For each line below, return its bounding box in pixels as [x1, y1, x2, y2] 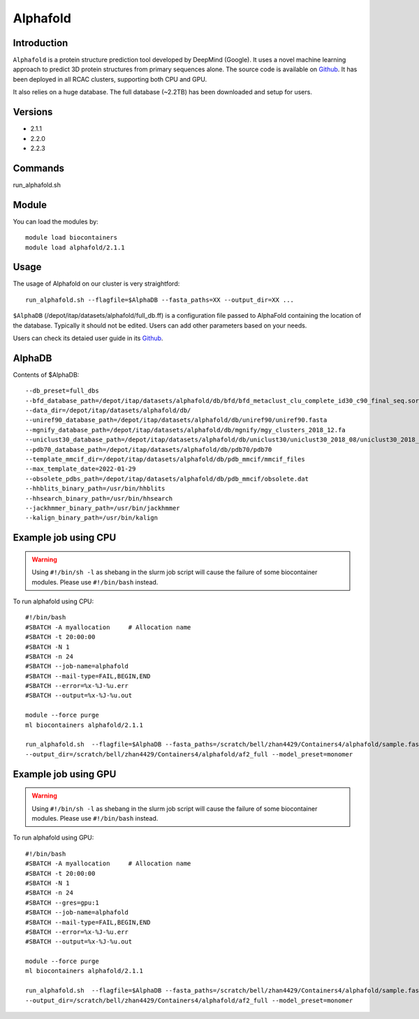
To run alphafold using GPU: [13, 833, 94, 842]
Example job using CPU [13, 532, 117, 544]
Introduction [13, 37, 68, 49]
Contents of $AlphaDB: [13, 370, 80, 379]
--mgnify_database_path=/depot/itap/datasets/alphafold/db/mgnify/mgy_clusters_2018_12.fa [25, 426, 346, 434]
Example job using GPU [13, 768, 117, 780]
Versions [13, 106, 53, 118]
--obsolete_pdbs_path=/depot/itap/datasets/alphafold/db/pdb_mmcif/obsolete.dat [25, 475, 309, 483]
